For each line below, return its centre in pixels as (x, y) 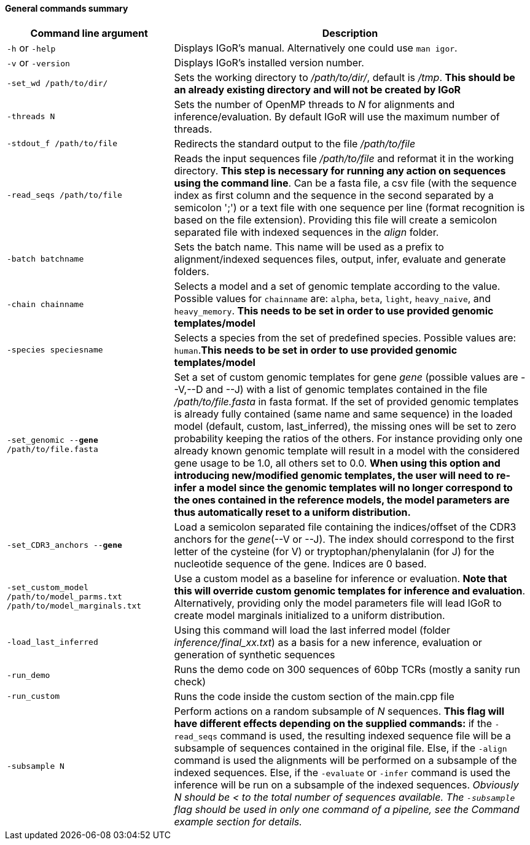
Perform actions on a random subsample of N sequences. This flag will (339, 711)
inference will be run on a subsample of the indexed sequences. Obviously (346, 785)
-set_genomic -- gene (53, 440)
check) (190, 681)
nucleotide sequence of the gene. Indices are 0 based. (300, 563)
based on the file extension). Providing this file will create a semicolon (336, 220)
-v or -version (38, 62)
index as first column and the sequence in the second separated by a (334, 195)
